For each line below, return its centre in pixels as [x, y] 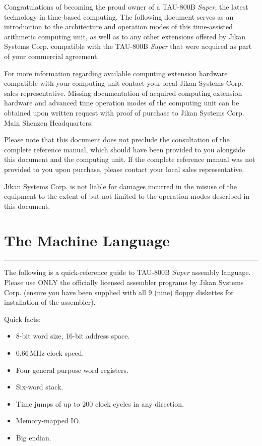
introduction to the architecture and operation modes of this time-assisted [118, 26]
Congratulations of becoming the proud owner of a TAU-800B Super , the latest [126, 7]
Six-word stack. [40, 387]
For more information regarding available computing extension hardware [116, 73]
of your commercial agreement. [52, 56]
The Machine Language [87, 240]
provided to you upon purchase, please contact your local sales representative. [124, 169]
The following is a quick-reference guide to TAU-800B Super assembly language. [127, 272]
